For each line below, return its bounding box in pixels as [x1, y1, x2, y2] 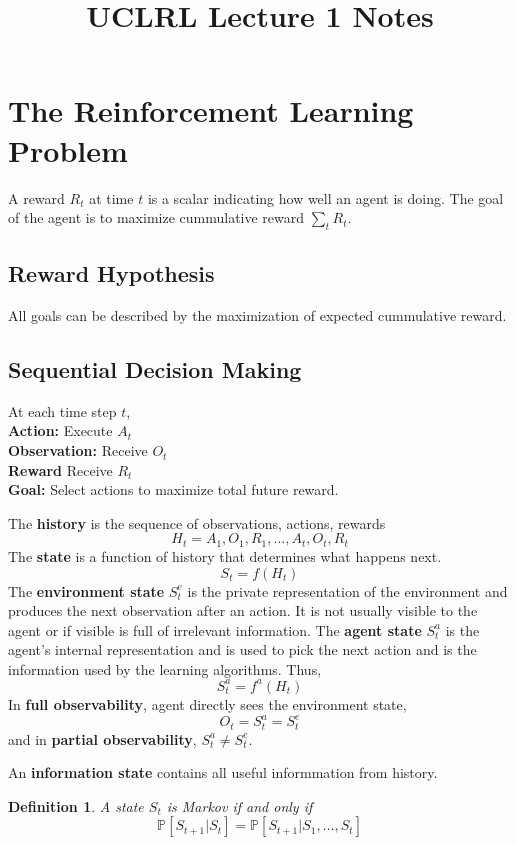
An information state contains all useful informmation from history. [8, 762, 438, 783]
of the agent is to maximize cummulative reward [8, 207, 305, 228]
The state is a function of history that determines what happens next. [8, 545, 442, 566]
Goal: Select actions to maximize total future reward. [8, 479, 339, 500]
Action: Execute [8, 420, 113, 441]
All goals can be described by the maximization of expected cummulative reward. [8, 305, 507, 326]
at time [89, 187, 134, 208]
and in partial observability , [8, 728, 197, 749]
